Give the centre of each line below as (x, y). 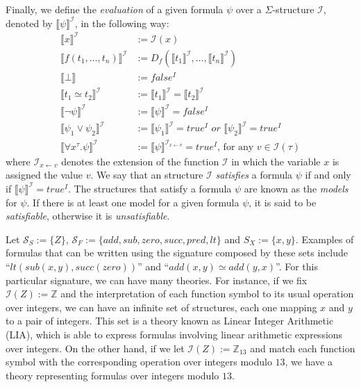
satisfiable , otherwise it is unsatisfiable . (88, 216)
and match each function (303, 348)
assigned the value (44, 175)
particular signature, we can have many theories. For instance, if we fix (157, 280)
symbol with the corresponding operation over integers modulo (139, 362)
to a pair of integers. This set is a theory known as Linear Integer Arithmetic (170, 321)
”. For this (297, 266)
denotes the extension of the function (140, 161)
